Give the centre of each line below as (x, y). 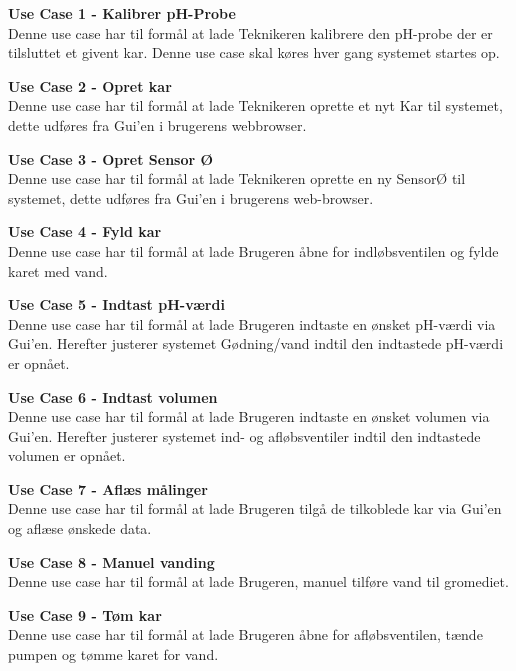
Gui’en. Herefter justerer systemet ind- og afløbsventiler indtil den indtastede (244, 435)
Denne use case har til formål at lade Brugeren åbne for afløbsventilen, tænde (245, 634)
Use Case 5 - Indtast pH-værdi (116, 304)
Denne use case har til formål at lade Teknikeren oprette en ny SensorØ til (237, 178)
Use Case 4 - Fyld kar (85, 231)
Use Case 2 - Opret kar (90, 85)
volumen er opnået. (67, 455)
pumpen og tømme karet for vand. (113, 654)
